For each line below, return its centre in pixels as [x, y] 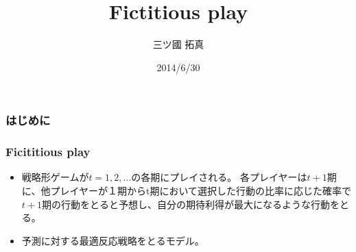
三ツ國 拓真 [178, 44]
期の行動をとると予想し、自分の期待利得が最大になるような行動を [190, 204]
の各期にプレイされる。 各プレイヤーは [219, 177]
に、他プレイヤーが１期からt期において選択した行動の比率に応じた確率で [186, 191]
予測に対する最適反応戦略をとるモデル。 [113, 240]
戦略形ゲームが [55, 177]
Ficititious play [48, 152]
